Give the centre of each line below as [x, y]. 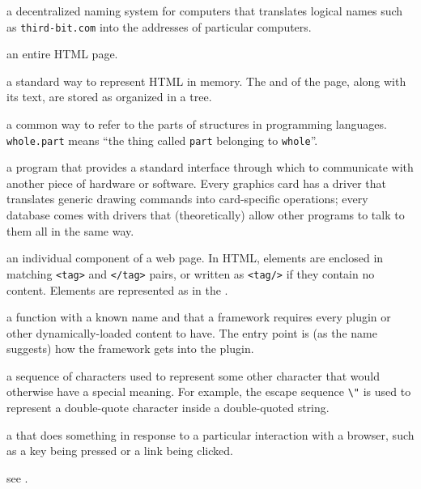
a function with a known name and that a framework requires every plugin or [199, 317]
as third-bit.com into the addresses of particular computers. [159, 26]
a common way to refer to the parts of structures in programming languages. [197, 124]
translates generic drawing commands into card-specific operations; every [187, 199]
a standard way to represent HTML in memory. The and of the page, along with [206, 81]
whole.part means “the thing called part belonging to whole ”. [162, 140]
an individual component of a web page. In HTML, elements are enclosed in [195, 258]
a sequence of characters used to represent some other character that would [193, 375]
